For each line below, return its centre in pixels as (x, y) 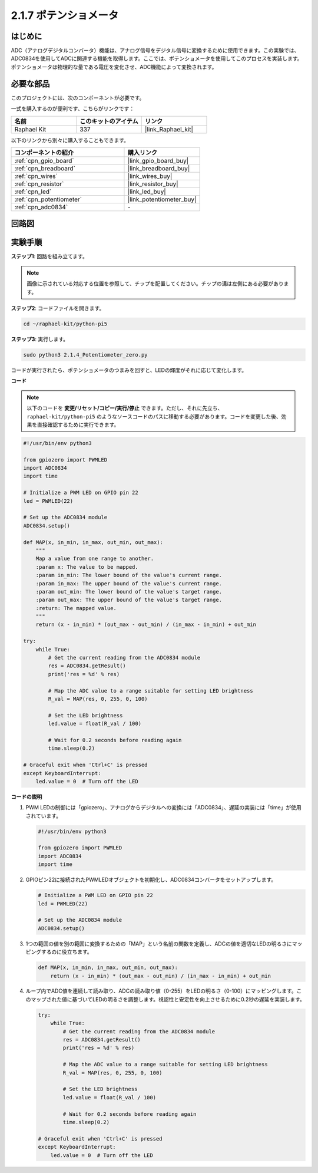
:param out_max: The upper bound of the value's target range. (129, 600)
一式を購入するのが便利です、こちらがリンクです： (73, 108)
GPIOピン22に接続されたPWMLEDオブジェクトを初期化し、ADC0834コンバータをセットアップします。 (151, 880)
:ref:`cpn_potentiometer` (48, 199)
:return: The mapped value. (76, 608)
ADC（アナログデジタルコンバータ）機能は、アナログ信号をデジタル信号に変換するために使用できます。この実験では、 (155, 51)
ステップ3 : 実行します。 (40, 339)
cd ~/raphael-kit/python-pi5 (65, 324)
